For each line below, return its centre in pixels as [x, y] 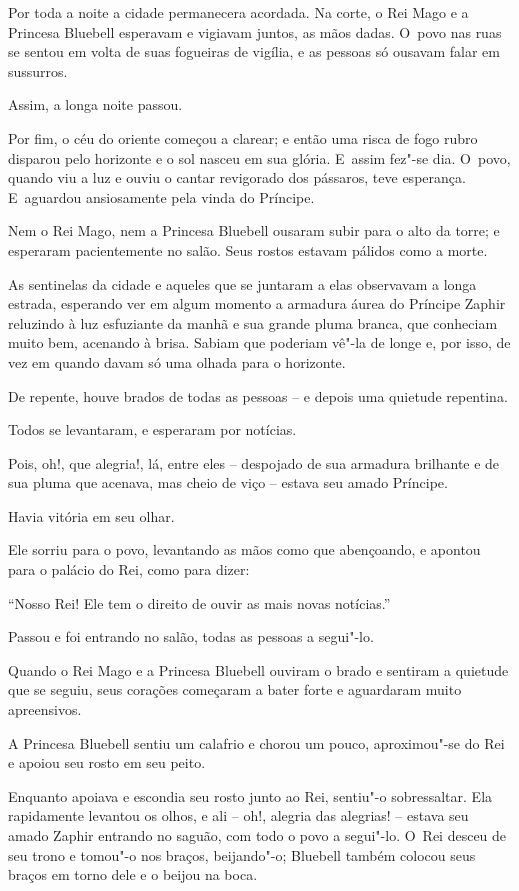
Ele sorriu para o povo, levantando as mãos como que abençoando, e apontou [244, 549]
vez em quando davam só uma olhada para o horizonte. [177, 361]
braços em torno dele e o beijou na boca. [133, 874]
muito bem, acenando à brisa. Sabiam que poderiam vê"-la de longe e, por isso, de [259, 342]
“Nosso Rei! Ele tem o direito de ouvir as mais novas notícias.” [199, 602]
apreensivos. [45, 709]
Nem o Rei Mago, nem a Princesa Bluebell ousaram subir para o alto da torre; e [254, 230]
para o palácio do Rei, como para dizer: [129, 569]
